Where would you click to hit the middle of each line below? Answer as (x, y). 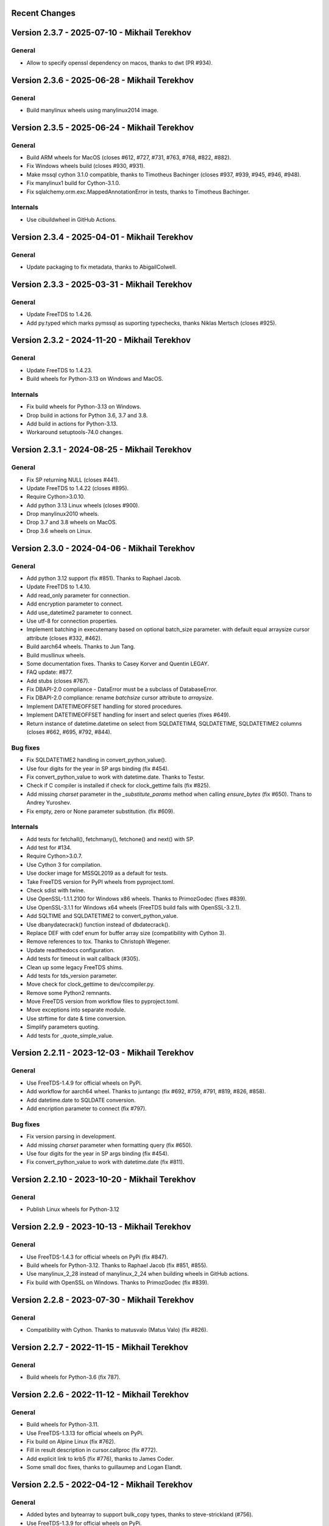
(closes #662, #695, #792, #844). (69, 732)
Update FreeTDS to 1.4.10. (59, 587)
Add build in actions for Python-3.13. (72, 424)
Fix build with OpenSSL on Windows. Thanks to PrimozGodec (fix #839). (118, 1282)
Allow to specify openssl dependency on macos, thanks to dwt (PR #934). (120, 63)
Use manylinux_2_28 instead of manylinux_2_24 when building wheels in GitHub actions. (138, 1274)
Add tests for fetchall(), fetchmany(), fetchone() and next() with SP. (111, 839)
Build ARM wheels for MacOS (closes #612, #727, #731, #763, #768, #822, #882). (129, 157)
